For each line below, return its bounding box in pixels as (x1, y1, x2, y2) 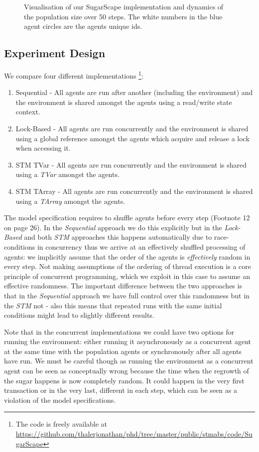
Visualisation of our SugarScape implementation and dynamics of (24, 1, 224, 11)
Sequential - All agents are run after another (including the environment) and (15, 87, 253, 97)
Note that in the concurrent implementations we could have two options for (4, 326, 235, 337)
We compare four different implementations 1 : (4, 69, 143, 81)
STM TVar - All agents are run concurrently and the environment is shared (15, 159, 247, 170)
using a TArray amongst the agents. (15, 195, 126, 206)
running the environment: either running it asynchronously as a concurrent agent (4, 336, 252, 347)
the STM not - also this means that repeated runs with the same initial (4, 300, 222, 310)
